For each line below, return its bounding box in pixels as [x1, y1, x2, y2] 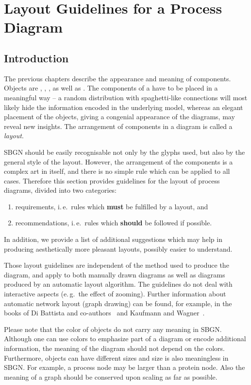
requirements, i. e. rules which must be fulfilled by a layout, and [15, 201, 208, 211]
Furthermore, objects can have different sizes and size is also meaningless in [4, 352, 229, 363]
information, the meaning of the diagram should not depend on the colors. [4, 343, 225, 353]
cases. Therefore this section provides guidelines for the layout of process [4, 175, 220, 185]
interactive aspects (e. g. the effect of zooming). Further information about [4, 289, 226, 299]
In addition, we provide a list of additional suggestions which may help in [4, 234, 222, 244]
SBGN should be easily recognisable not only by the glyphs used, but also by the [4, 147, 245, 157]
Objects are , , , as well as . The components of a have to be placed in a [4, 83, 218, 93]
